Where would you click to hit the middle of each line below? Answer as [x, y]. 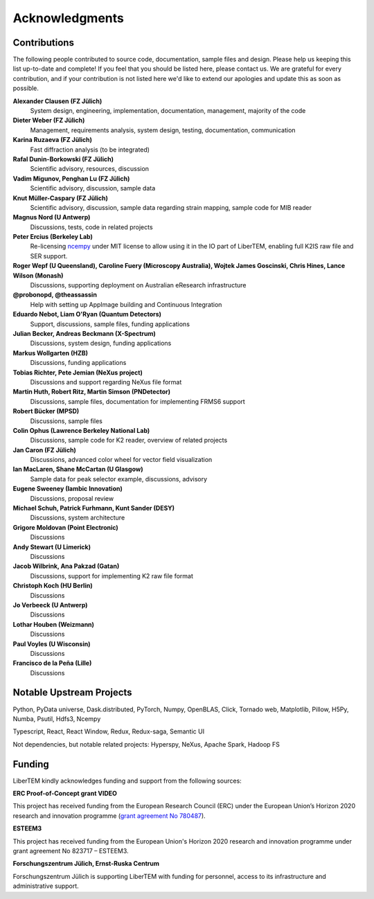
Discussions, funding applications [78, 363]
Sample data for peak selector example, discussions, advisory [119, 479]
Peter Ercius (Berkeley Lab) [53, 237]
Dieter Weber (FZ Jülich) [49, 121]
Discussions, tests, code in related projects [91, 227]
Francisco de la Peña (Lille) [52, 663]
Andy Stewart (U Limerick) [52, 546]
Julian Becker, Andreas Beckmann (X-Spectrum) [84, 333]
